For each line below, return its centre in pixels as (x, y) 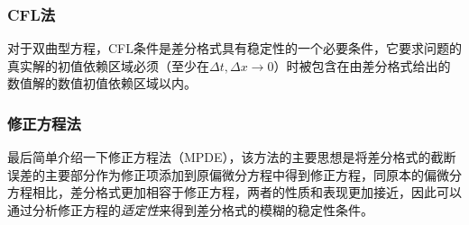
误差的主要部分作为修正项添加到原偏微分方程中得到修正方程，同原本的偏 (222, 174)
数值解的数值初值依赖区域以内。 (102, 83)
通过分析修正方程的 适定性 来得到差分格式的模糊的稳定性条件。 (190, 210)
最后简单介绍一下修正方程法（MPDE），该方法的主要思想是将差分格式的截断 (232, 157)
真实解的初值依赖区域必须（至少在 (108, 65)
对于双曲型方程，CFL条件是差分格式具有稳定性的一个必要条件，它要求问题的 (234, 48)
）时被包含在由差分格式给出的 (362, 65)
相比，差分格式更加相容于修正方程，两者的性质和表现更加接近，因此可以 (247, 192)
